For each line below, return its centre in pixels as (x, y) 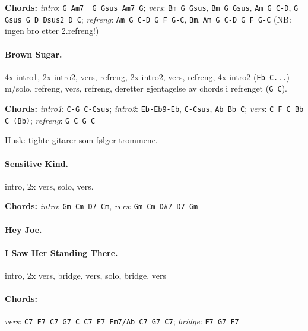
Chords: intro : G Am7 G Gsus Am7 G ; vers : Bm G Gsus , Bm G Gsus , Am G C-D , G (152, 7)
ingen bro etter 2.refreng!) (52, 31)
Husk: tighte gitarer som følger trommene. (81, 140)
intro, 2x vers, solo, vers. (49, 186)
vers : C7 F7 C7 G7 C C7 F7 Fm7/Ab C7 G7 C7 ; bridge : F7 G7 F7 (122, 321)
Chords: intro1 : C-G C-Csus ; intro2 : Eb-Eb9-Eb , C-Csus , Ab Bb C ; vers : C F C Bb (154, 108)
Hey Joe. (23, 229)
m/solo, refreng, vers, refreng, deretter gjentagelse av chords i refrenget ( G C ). (146, 88)
